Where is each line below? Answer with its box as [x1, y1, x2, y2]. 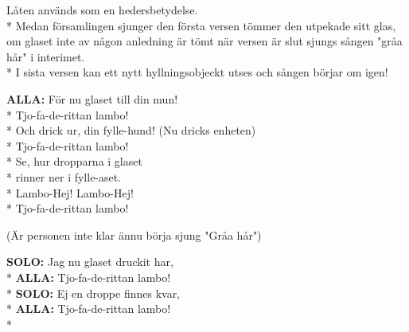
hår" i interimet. [6, 48, 85, 64]
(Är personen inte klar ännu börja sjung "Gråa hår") [6, 226, 262, 243]
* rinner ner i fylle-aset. [6, 168, 122, 185]
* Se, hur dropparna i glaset [6, 153, 142, 170]
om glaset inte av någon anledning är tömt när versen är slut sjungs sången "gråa [6, 33, 403, 49]
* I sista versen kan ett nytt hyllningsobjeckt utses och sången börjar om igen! [6, 64, 388, 80]
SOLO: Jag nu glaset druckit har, [6, 253, 173, 270]
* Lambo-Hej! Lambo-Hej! [6, 184, 134, 201]
